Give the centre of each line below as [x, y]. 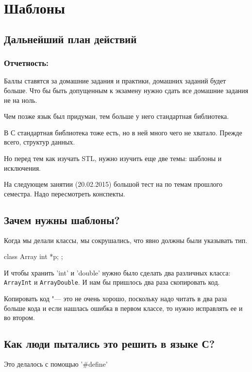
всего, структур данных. [40, 142]
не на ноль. [21, 100]
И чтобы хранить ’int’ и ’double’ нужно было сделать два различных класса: [117, 272]
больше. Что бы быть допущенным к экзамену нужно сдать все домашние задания [126, 90]
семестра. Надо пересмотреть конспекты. [65, 193]
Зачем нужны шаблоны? [62, 219]
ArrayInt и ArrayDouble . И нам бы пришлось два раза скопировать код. [112, 282]
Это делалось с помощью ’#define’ [56, 364]
